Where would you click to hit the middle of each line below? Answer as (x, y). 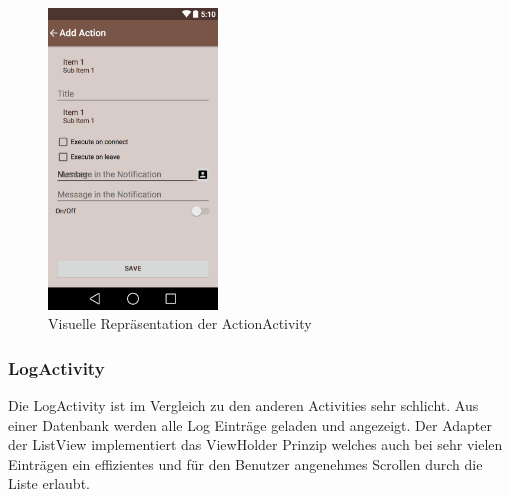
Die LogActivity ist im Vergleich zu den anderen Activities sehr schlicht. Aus (243, 404)
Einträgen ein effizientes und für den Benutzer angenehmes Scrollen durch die (245, 463)
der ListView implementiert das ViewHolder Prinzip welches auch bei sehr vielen (255, 444)
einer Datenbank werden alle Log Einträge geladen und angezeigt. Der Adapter (250, 424)
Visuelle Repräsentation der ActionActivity (180, 323)
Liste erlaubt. (49, 483)
